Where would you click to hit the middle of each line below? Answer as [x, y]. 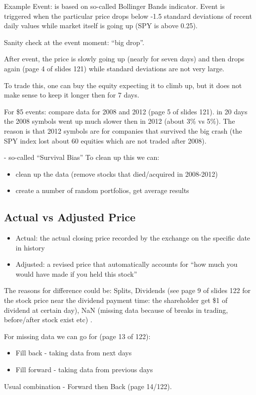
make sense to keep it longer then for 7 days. [72, 95]
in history [30, 247]
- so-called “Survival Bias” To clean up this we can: [82, 157]
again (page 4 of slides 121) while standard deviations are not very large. [114, 68]
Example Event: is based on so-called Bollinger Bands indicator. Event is [114, 6]
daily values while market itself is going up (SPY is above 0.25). [101, 25]
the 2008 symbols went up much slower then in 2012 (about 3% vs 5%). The [120, 121]
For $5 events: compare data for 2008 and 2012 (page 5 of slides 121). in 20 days [126, 111]
